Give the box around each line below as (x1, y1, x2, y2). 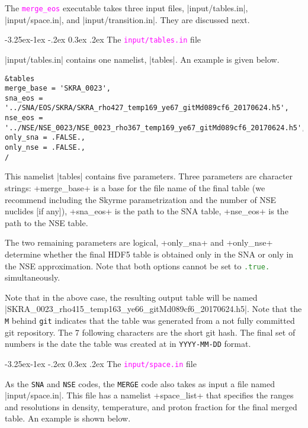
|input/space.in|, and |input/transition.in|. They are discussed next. (5, 13, 250, 25)
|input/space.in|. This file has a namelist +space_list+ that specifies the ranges (5, 389, 294, 401)
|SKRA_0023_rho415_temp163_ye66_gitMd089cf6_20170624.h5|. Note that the (5, 303, 302, 315)
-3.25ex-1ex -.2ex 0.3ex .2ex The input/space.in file (5, 357, 197, 369)
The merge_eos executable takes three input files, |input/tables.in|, (5, 2, 248, 14)
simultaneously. (5, 271, 60, 284)
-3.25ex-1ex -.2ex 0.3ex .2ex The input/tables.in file (5, 33, 201, 46)
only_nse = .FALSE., (5, 143, 86, 152)
